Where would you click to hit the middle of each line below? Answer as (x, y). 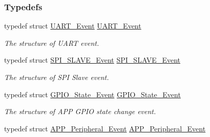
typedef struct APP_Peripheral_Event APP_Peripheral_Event (105, 128)
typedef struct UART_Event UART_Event (73, 26)
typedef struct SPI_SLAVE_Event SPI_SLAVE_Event (92, 60)
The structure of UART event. (52, 43)
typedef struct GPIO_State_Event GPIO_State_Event (92, 94)
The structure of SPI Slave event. (57, 77)
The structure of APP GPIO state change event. (80, 111)
